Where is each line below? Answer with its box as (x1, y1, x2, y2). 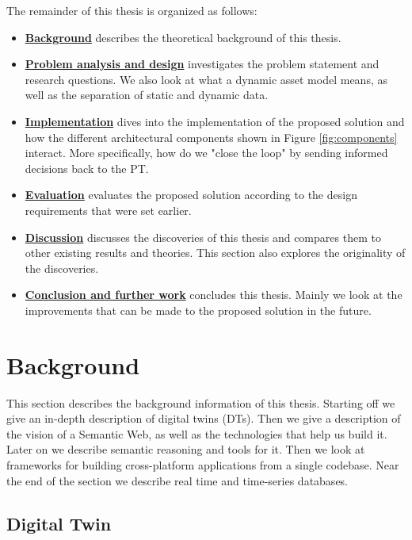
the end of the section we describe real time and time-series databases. (6, 472, 349, 488)
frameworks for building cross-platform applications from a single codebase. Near (6, 457, 399, 473)
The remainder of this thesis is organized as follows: (6, 2, 257, 18)
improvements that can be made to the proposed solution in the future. (25, 301, 372, 318)
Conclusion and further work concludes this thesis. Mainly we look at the (25, 286, 402, 303)
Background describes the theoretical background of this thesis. (25, 29, 341, 45)
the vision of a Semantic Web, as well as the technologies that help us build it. (6, 425, 387, 442)
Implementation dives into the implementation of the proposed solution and (25, 113, 405, 129)
